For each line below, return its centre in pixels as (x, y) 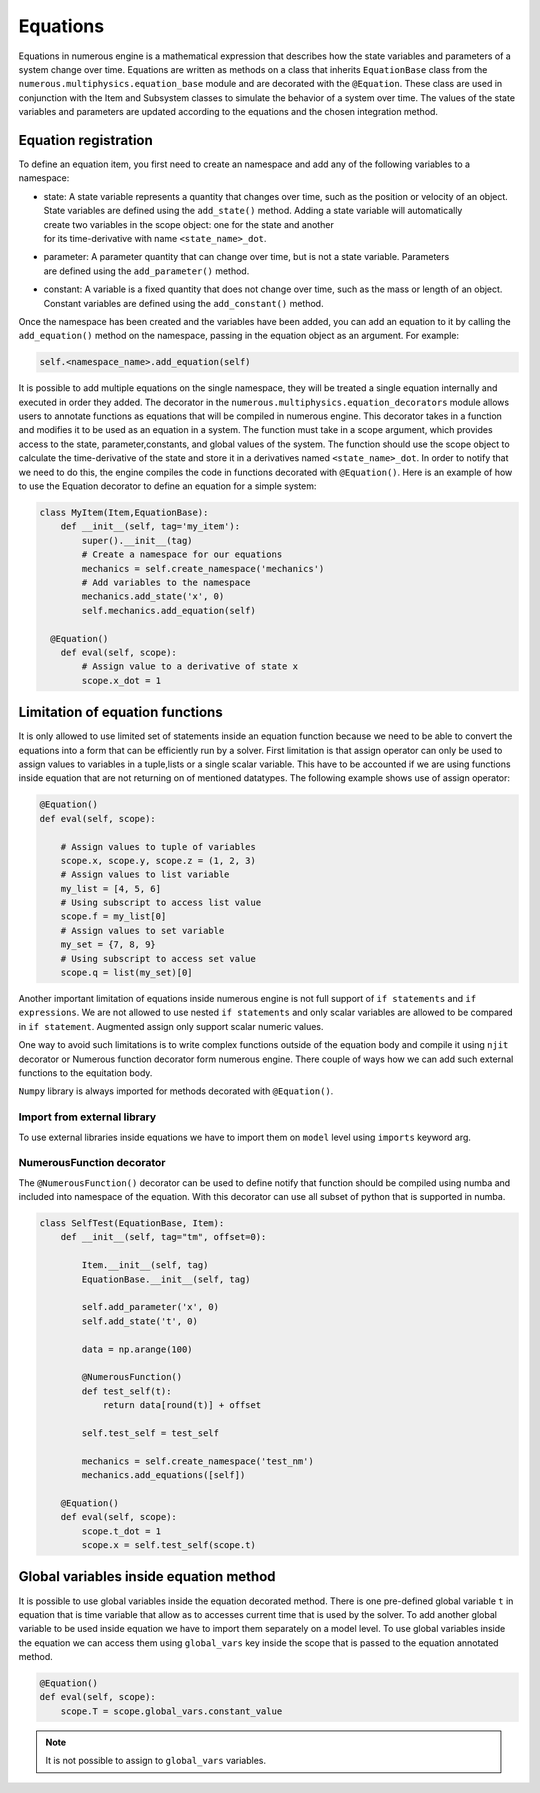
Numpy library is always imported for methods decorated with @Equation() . (176, 1091)
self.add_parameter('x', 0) (150, 1307)
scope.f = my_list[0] (113, 916)
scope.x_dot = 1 (121, 680)
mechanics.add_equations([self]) (163, 1475)
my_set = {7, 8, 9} (108, 944)
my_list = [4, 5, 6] (111, 888)
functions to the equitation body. (85, 1072)
